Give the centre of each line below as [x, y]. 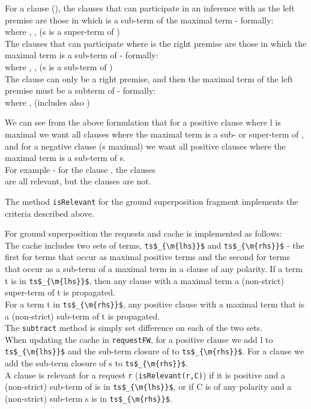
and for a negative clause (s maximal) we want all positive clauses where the [145, 146]
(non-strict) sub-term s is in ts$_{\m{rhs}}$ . [89, 398]
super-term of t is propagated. [60, 292]
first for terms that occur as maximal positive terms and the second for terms [147, 257]
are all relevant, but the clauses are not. [78, 181]
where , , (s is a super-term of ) [62, 32]
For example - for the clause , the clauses [80, 169]
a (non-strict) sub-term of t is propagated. [83, 316]
